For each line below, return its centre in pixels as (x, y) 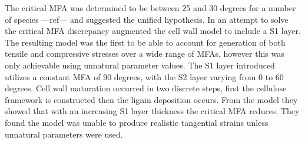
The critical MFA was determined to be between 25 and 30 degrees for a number (150, 8)
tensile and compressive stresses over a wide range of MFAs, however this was (145, 54)
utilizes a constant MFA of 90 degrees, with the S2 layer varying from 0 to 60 (144, 76)
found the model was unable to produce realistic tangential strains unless (137, 122)
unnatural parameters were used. (64, 134)
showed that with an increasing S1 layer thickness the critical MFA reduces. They (152, 111)
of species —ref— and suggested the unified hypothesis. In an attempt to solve (147, 19)
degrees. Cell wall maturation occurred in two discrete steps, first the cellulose (146, 88)
